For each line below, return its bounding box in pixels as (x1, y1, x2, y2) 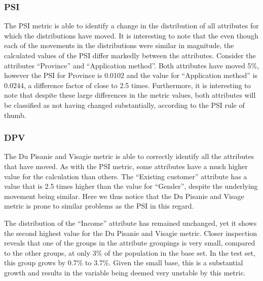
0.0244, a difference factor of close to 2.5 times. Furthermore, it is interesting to (4, 79, 251, 90)
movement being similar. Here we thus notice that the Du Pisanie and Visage (4, 190, 244, 201)
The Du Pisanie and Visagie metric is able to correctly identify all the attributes (4, 151, 254, 162)
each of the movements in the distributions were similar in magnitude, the (4, 40, 234, 51)
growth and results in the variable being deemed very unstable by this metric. (4, 267, 246, 277)
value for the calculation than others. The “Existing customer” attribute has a (4, 171, 247, 181)
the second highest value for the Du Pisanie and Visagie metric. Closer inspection (4, 227, 257, 238)
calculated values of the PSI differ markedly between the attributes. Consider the (4, 50, 256, 60)
